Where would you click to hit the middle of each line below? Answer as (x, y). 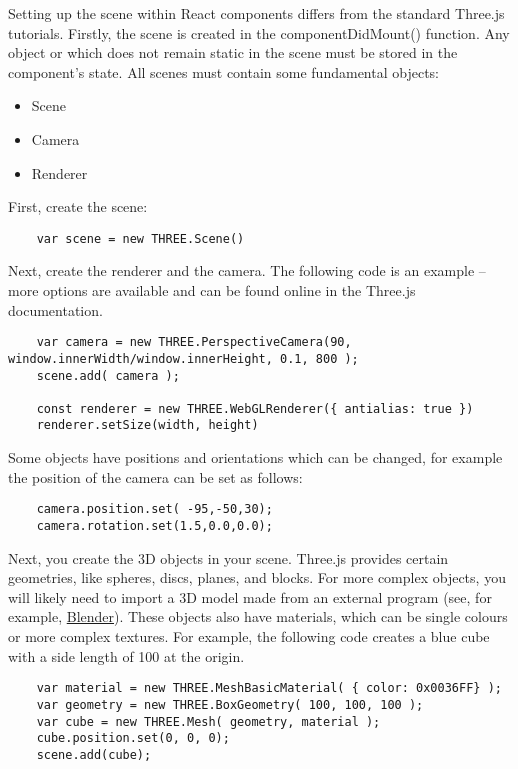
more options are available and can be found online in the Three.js (212, 290)
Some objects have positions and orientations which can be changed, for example (255, 457)
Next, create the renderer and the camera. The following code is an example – (247, 270)
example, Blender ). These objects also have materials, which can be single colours (258, 616)
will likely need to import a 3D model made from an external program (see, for (250, 596)
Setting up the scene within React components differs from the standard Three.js (256, 13)
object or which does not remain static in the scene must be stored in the (233, 52)
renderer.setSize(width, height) (147, 425)
